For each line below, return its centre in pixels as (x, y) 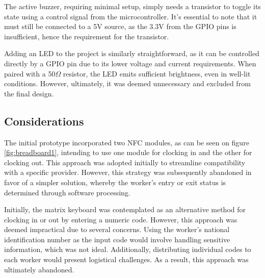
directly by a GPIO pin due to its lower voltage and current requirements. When (130, 63)
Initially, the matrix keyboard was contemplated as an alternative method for (125, 209)
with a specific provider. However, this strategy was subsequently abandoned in (128, 172)
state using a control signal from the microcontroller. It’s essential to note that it (131, 16)
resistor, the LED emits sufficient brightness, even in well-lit (157, 73)
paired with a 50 (30, 73)
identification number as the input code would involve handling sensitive (117, 239)
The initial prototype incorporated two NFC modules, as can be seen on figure (127, 142)
